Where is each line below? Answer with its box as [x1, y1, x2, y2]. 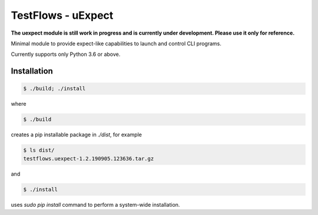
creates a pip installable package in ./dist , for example [11, 131, 143, 138]
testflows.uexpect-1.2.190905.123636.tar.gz [23, 155, 154, 162]
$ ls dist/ [23, 147, 55, 154]
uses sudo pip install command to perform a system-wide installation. [11, 201, 180, 208]
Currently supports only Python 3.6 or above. [11, 51, 121, 58]
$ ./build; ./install [23, 85, 86, 92]
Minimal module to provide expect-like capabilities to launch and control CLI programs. [11, 40, 222, 47]
